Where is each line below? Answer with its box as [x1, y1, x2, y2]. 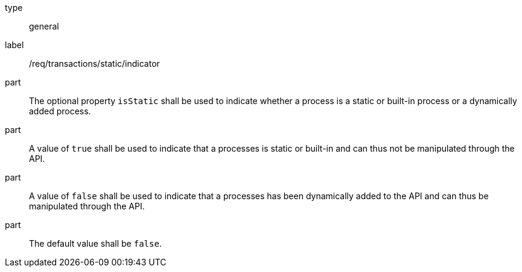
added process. [29, 106, 91, 116]
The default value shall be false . [29, 238, 162, 249]
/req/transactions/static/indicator [29, 58, 160, 69]
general [29, 21, 59, 31]
